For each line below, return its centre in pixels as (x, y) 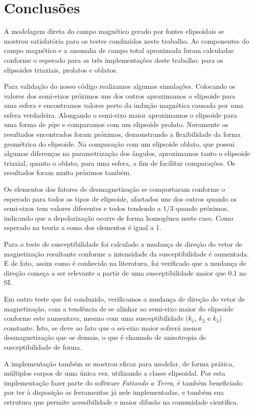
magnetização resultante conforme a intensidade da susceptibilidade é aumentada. (127, 253)
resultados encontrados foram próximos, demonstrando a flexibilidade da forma (122, 134)
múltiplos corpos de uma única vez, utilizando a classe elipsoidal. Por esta (115, 373)
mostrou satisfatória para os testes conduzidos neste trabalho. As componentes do (127, 40)
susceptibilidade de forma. (43, 346)
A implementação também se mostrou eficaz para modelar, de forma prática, (119, 363)
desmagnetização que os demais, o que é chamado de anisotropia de (105, 337)
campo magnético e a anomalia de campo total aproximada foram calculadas (119, 50)
